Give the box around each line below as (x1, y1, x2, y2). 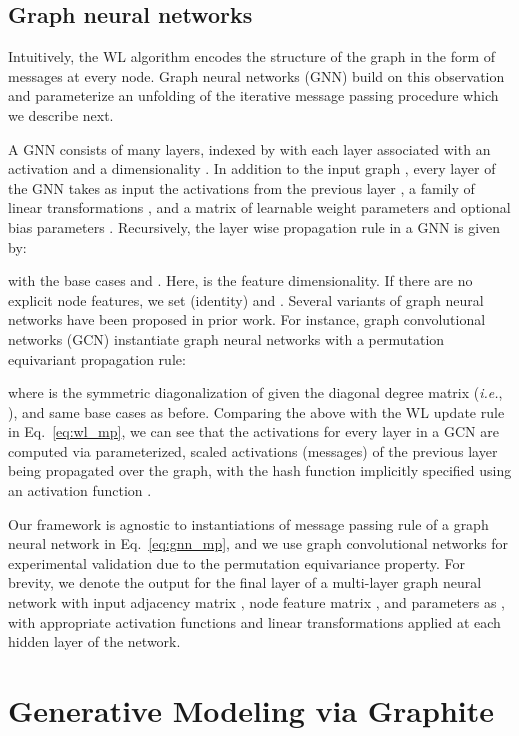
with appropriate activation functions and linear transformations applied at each (8, 611, 501, 632)
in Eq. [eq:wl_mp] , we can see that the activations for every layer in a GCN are (8, 421, 499, 442)
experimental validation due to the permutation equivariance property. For (8, 552, 466, 573)
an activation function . (8, 480, 152, 501)
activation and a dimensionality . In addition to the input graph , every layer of (8, 158, 496, 179)
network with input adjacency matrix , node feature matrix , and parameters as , (8, 592, 506, 613)
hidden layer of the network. (8, 631, 181, 652)
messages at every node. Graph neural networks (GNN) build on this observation (8, 65, 505, 86)
